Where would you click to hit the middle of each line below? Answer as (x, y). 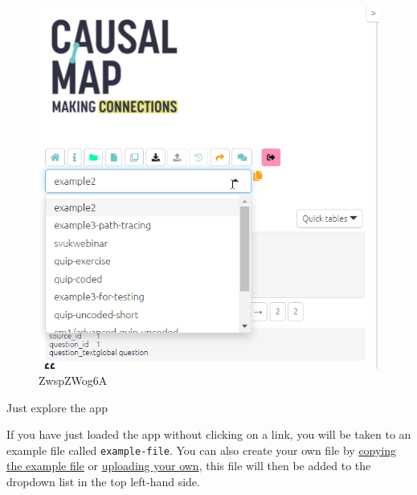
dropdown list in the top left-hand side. (103, 482)
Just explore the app (57, 407)
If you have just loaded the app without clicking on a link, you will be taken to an (209, 434)
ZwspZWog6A (73, 380)
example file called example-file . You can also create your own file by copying (202, 450)
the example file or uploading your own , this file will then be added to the (189, 466)
